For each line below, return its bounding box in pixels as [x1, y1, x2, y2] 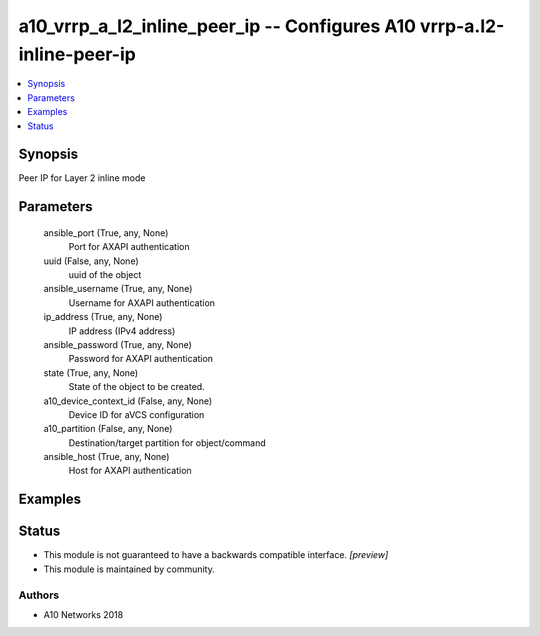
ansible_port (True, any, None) [43, 226, 169, 239]
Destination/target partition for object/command [68, 436, 266, 449]
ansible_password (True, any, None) [43, 338, 192, 350]
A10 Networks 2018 [43, 608, 124, 620]
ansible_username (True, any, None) [43, 283, 193, 295]
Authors [18, 588, 60, 602]
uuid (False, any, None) [43, 255, 139, 267]
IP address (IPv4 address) [68, 325, 176, 337]
